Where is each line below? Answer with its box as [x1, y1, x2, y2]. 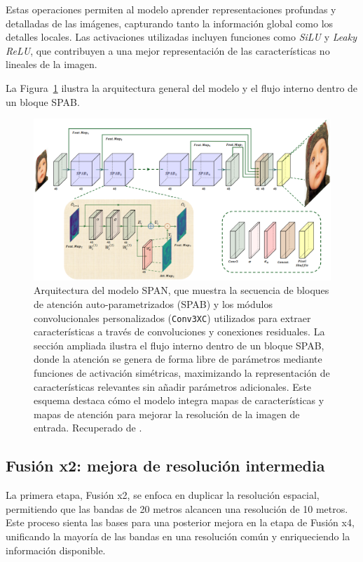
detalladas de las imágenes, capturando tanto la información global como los [6, 15, 334, 30]
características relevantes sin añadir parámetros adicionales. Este [34, 379, 312, 394]
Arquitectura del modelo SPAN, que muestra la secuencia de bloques [34, 283, 329, 297]
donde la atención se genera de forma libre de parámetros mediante [34, 352, 322, 366]
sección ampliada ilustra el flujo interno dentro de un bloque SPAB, [34, 337, 324, 352]
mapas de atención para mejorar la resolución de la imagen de [34, 406, 300, 421]
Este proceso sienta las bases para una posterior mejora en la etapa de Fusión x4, [6, 515, 355, 530]
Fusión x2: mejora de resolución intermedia [6, 455, 325, 476]
